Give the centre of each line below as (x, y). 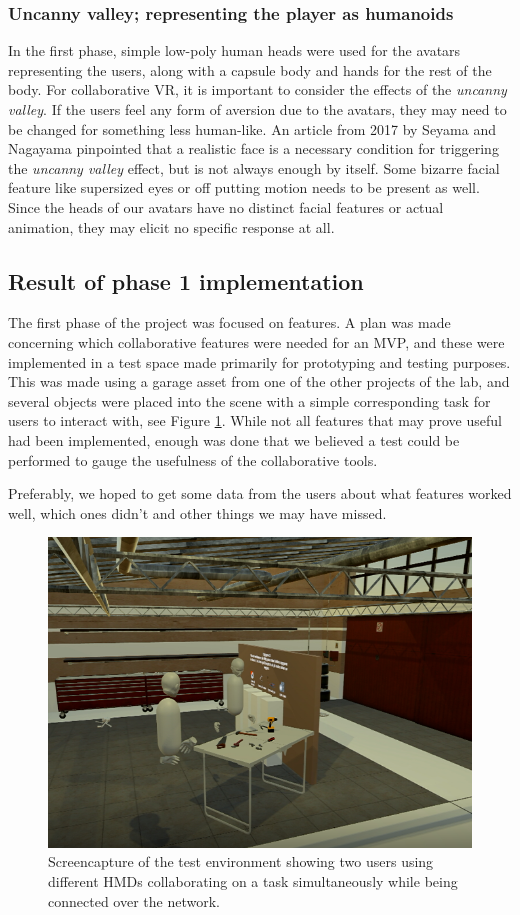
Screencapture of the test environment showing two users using (241, 861)
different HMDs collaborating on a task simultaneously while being (253, 880)
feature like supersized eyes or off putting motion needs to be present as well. (244, 187)
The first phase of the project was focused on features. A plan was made (229, 322)
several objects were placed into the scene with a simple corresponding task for (249, 400)
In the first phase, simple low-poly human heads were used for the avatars (234, 50)
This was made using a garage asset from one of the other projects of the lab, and (259, 381)
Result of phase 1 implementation (186, 280)
